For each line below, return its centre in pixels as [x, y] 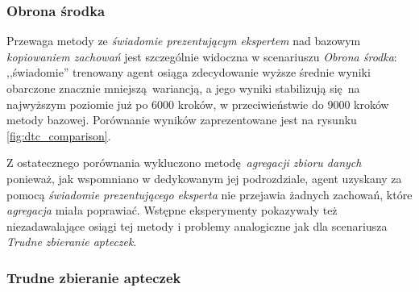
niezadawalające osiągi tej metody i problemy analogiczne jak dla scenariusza [197, 225]
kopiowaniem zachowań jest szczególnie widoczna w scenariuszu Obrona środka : [202, 56]
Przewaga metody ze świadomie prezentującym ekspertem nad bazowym [184, 41]
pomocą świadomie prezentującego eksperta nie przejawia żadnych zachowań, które [209, 194]
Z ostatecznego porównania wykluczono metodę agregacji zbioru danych [184, 163]
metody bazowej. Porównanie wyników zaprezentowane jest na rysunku [182, 120]
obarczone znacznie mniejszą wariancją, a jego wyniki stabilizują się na [183, 88]
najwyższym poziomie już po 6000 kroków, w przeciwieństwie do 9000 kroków [198, 104]
